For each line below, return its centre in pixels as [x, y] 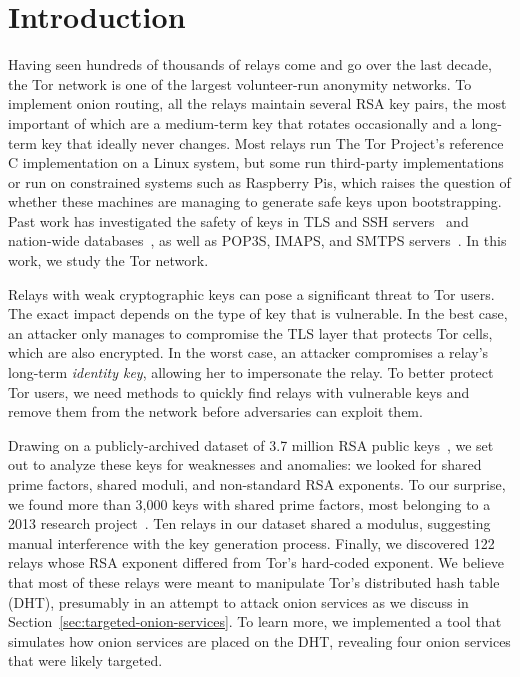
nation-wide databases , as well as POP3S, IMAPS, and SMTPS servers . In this [257, 240]
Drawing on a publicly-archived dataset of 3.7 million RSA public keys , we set [251, 444]
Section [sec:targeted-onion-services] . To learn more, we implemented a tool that [255, 621]
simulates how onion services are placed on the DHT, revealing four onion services [259, 640]
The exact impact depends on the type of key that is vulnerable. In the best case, [258, 313]
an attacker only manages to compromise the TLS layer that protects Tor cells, [250, 332]
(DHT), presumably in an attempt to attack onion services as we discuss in [238, 601]
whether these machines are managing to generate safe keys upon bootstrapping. [255, 201]
